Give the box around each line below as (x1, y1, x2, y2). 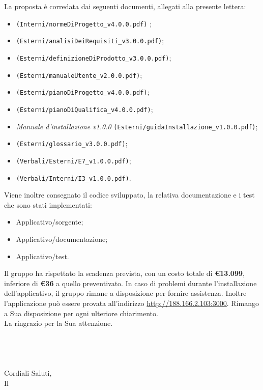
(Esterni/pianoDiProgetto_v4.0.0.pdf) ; (16, 87, 150, 97)
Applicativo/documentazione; (16, 233, 108, 244)
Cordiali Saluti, (4, 368, 52, 378)
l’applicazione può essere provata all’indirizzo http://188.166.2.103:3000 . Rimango (4, 297, 259, 308)
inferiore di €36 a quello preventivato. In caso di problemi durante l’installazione (4, 277, 257, 288)
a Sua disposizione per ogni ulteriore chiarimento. (4, 308, 158, 318)
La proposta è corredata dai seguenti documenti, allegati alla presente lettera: (4, 1, 246, 11)
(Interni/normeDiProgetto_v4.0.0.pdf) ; (16, 18, 152, 29)
